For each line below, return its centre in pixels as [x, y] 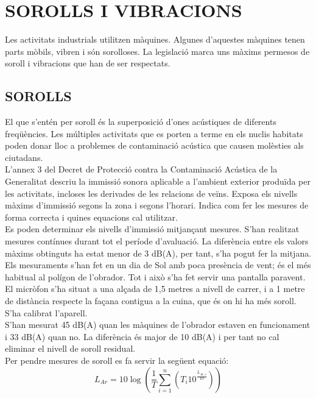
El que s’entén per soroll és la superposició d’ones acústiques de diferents [141, 122]
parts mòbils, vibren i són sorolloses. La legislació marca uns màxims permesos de [157, 51]
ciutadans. [24, 157]
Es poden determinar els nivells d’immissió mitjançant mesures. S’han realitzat [152, 229]
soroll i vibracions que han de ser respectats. [88, 63]
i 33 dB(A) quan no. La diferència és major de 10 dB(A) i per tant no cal [142, 336]
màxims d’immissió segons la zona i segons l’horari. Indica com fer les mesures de [157, 205]
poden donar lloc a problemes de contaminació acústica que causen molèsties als [154, 145]
